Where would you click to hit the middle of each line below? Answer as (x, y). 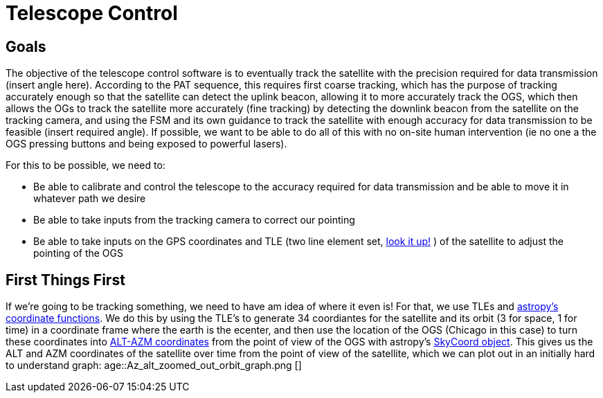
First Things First (65, 280)
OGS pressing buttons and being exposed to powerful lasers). (146, 144)
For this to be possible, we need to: (85, 165)
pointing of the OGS (78, 253)
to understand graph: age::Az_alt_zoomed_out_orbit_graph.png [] (154, 365)
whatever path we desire (90, 199)
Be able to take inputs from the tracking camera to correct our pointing (194, 220)
